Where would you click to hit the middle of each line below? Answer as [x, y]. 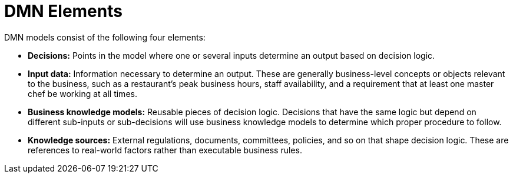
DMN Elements [63, 11]
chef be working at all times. [82, 93]
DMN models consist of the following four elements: [105, 37]
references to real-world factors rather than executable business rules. [165, 150]
